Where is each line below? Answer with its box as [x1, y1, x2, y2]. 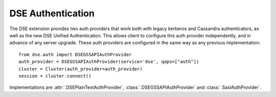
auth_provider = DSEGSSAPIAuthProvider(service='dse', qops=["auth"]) [18, 59, 199, 65]
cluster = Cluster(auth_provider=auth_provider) [18, 66, 143, 71]
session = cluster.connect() [18, 73, 91, 79]
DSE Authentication [9, 8, 95, 19]
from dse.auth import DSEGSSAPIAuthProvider [18, 52, 132, 57]
